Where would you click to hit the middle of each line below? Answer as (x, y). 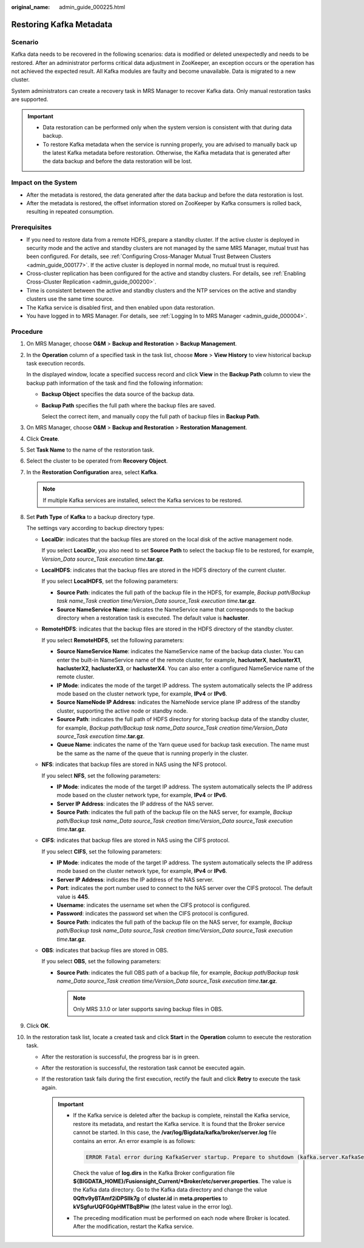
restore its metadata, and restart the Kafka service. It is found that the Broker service (179, 1124)
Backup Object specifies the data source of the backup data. (118, 394)
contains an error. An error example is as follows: (134, 1141)
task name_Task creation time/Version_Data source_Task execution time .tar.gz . (157, 601)
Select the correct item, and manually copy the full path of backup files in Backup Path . (151, 416)
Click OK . (38, 1026)
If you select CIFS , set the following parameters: (102, 851)
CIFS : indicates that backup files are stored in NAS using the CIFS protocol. (136, 840)
